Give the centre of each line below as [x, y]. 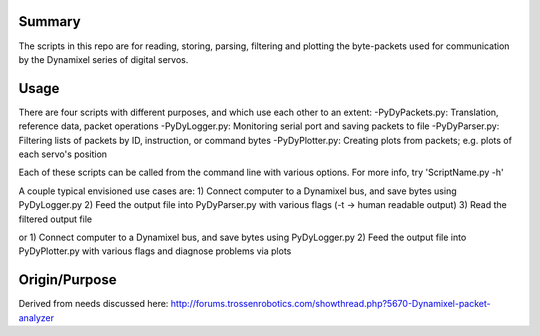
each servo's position [63, 154]
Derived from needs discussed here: [93, 304]
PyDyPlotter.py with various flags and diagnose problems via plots [155, 251]
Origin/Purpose [67, 280]
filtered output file [55, 219]
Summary [49, 21]
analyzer [36, 317]
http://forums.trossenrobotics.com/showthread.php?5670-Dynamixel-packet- [330, 304]
